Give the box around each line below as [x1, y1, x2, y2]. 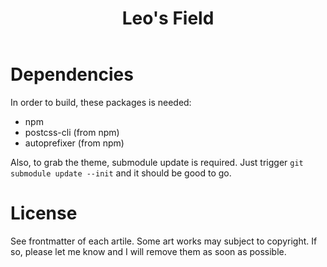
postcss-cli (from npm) [24, 126, 120, 138]
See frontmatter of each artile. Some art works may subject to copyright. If [10, 235, 318, 247]
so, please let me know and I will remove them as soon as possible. [10, 245, 287, 257]
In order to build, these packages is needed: [10, 96, 192, 108]
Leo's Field [121, 7, 215, 30]
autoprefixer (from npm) [24, 137, 125, 149]
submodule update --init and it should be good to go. [10, 167, 232, 179]
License [10, 202, 78, 225]
